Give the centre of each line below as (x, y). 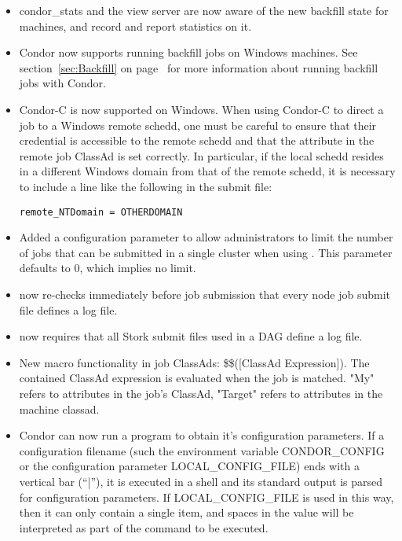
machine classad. (59, 409)
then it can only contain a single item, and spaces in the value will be (186, 512)
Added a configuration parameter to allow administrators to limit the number (206, 237)
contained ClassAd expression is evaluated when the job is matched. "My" (197, 378)
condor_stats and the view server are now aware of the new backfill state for (204, 10)
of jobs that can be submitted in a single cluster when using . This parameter (206, 252)
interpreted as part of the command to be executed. (144, 527)
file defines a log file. (68, 309)
